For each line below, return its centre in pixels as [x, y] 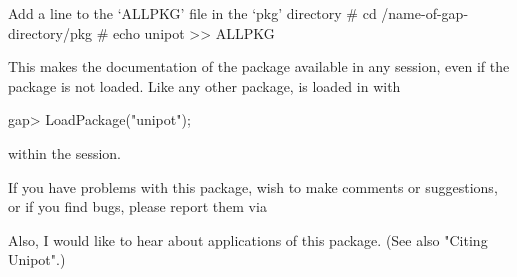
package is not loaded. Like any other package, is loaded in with [204, 85]
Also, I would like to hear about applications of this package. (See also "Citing [248, 239]
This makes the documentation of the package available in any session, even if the [259, 66]
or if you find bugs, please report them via [137, 206]
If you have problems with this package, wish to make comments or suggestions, [253, 186]
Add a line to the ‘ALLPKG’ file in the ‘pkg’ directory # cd [192, 13]
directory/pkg [50, 32]
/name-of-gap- [425, 13]
